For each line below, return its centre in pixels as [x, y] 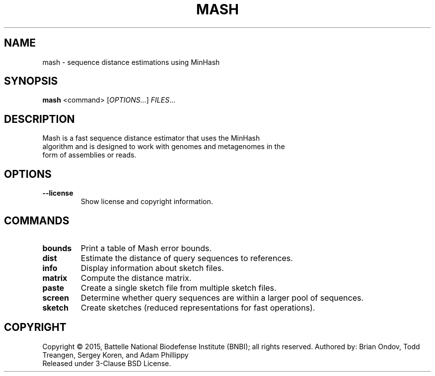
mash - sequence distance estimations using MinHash [131, 62]
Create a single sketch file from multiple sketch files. [179, 288]
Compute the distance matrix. [136, 278]
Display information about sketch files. [152, 268]
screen [56, 297]
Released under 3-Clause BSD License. [107, 363]
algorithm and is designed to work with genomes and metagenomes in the [164, 147]
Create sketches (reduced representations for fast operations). [198, 307]
